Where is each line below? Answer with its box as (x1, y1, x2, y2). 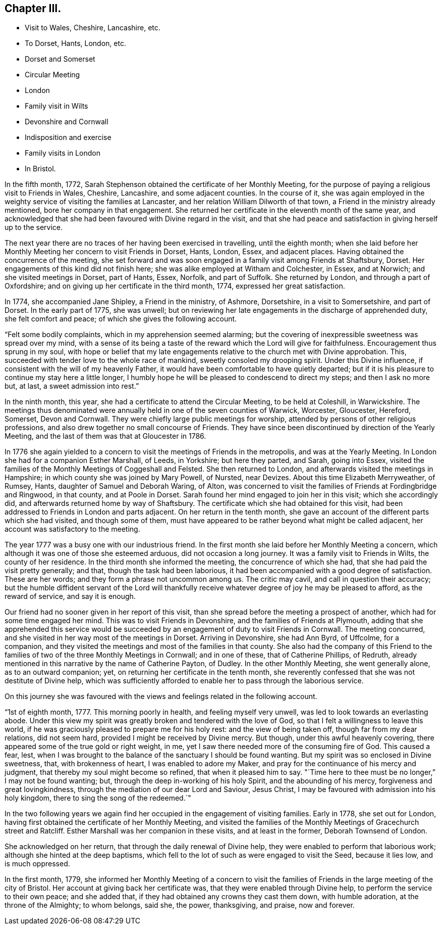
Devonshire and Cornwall (25, 117, 108, 126)
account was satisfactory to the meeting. (5, 525, 140, 534)
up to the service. (5, 223, 63, 232)
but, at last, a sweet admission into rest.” (5, 382, 139, 391)
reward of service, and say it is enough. (5, 592, 136, 601)
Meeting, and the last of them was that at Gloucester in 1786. (5, 432, 206, 441)
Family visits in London (25, 149, 100, 158)
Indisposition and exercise (25, 133, 112, 142)
